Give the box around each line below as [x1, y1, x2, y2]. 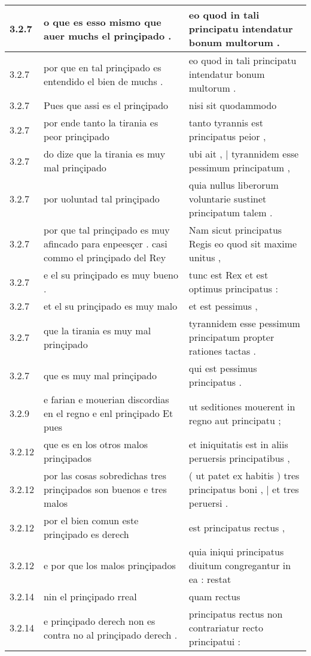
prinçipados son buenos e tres [43, 482, 167, 496]
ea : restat [188, 572, 231, 586]
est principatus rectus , [188, 520, 285, 534]
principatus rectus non [188, 607, 283, 621]
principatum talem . [188, 205, 273, 219]
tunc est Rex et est [188, 268, 269, 282]
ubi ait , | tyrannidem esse [188, 147, 299, 161]
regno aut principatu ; [188, 413, 281, 427]
